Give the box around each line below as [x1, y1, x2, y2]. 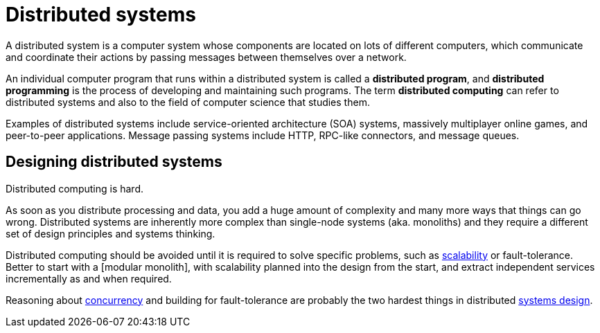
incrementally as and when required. [6, 272, 172, 285]
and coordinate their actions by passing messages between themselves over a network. [6, 51, 407, 63]
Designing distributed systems [6, 153, 222, 171]
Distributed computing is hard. [6, 182, 144, 195]
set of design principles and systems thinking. [6, 227, 215, 240]
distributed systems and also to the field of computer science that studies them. [6, 96, 370, 108]
